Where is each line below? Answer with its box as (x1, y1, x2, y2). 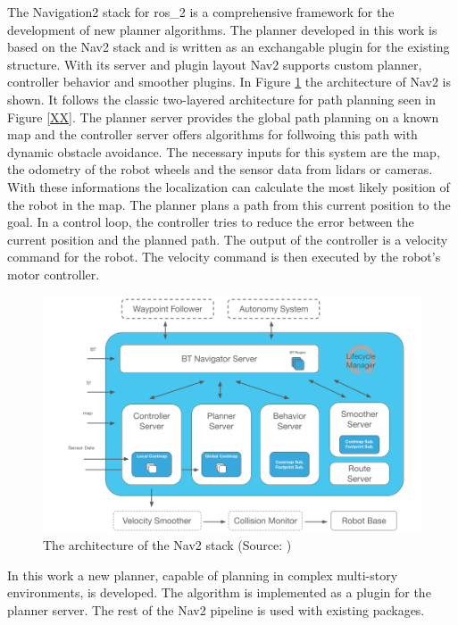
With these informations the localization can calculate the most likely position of (7, 177, 450, 196)
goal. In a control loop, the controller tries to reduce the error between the (7, 212, 414, 231)
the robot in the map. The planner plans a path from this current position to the (7, 195, 451, 213)
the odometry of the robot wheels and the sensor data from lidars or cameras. (7, 160, 433, 179)
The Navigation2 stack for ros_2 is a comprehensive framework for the (7, 3, 395, 21)
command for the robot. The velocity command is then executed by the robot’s (7, 247, 441, 266)
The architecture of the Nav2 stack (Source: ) (43, 536, 292, 554)
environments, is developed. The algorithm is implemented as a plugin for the (7, 583, 431, 602)
